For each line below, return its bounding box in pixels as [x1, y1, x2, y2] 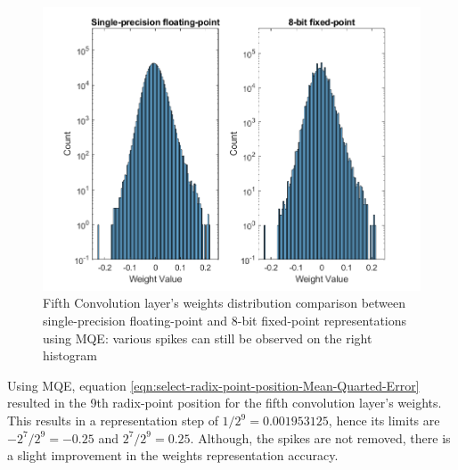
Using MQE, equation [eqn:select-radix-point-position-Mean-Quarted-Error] [7, 375, 420, 394]
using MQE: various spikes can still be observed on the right [43, 328, 372, 347]
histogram [43, 346, 97, 365]
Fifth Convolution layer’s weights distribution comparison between [43, 293, 406, 312]
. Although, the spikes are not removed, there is [190, 428, 451, 447]
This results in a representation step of [7, 411, 218, 430]
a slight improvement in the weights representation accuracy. [7, 446, 339, 465]
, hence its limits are [328, 411, 440, 430]
